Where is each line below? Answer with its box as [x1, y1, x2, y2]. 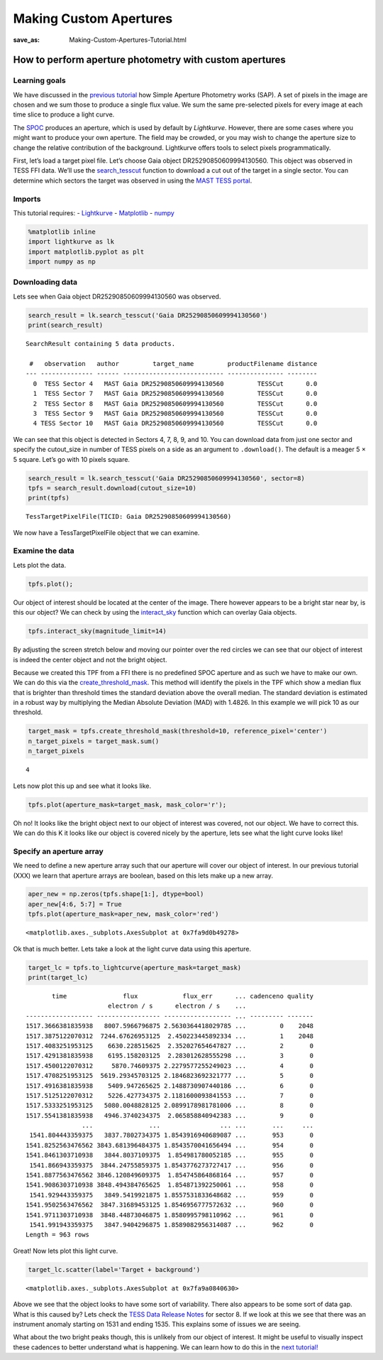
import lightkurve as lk [28, 238, 115, 246]
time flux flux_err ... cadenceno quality [52, 992, 314, 1000]
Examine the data [13, 546, 74, 556]
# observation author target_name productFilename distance [29, 360, 318, 367]
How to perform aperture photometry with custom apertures [13, 54, 287, 66]
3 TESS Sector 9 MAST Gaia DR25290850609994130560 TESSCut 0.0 [33, 409, 318, 417]
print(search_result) [28, 321, 104, 330]
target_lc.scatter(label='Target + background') [28, 1265, 201, 1273]
